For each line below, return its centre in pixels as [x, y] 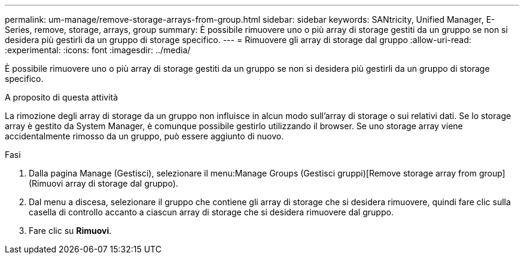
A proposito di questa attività [62, 97]
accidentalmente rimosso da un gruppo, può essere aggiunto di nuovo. [144, 136]
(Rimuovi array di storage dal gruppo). [103, 183]
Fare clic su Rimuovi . [70, 231]
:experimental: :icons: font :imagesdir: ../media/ [98, 50]
